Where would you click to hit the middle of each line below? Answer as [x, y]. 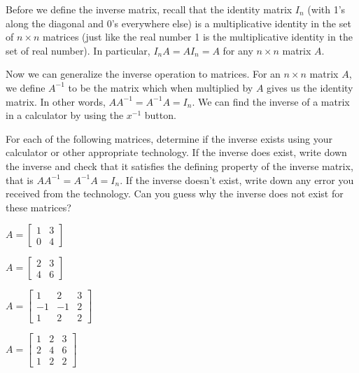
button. [160, 115]
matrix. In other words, [56, 101]
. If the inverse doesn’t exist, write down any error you [237, 180]
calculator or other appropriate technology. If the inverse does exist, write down [176, 152]
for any [238, 50]
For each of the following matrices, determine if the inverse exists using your [169, 138]
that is [20, 180]
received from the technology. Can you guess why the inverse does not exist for [175, 193]
